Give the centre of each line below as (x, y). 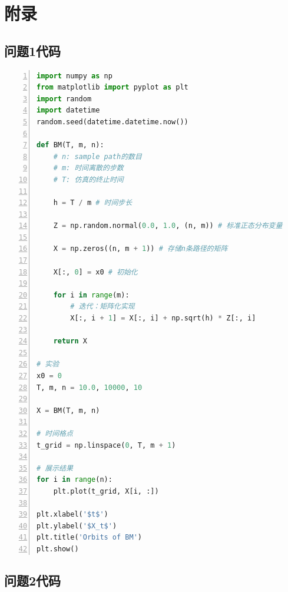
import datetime (68, 110)
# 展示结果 (55, 468)
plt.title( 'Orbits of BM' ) (89, 538)
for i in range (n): (75, 480)
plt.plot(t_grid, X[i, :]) (106, 491)
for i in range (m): (91, 295)
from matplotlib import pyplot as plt (112, 87)
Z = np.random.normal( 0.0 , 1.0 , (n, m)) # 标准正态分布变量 (168, 226)
